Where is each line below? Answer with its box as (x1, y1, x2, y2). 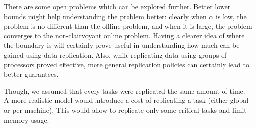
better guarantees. (4, 69, 59, 79)
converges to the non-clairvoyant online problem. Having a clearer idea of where (4, 30, 245, 40)
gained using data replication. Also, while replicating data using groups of (4, 49, 227, 60)
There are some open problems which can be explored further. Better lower (4, 1, 231, 11)
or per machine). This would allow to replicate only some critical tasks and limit (4, 104, 247, 115)
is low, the (216, 11, 247, 21)
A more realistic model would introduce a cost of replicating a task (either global (4, 95, 249, 105)
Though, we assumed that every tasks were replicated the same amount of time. (4, 85, 245, 96)
